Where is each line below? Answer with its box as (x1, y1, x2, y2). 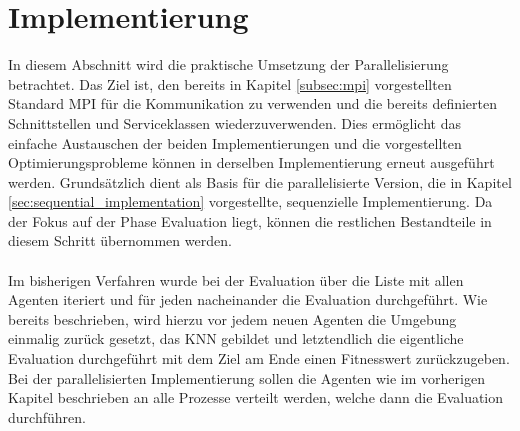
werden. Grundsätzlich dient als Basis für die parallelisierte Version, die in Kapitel (8, 171, 512, 192)
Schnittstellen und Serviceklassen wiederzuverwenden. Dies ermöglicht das (8, 112, 461, 133)
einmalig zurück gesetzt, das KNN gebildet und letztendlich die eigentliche (8, 328, 464, 349)
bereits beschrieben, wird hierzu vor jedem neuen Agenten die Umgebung (8, 308, 457, 329)
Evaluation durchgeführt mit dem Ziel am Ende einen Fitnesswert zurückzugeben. (8, 348, 510, 369)
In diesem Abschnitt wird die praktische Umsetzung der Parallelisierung (8, 54, 449, 75)
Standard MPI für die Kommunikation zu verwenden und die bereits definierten (8, 93, 497, 114)
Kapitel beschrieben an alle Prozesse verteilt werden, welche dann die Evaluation (8, 387, 504, 408)
